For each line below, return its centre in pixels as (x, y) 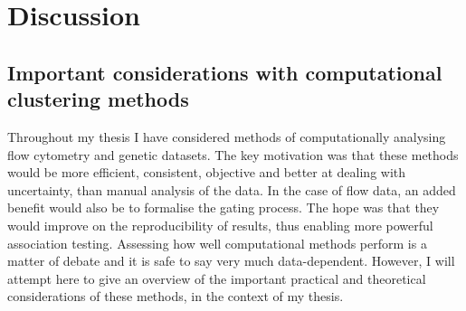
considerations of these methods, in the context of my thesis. (176, 296)
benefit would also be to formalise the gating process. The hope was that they (223, 207)
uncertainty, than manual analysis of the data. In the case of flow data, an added (232, 189)
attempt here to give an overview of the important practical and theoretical (217, 278)
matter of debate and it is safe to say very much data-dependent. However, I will (231, 261)
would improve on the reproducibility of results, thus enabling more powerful (220, 225)
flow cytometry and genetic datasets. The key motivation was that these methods (233, 154)
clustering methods (98, 99)
